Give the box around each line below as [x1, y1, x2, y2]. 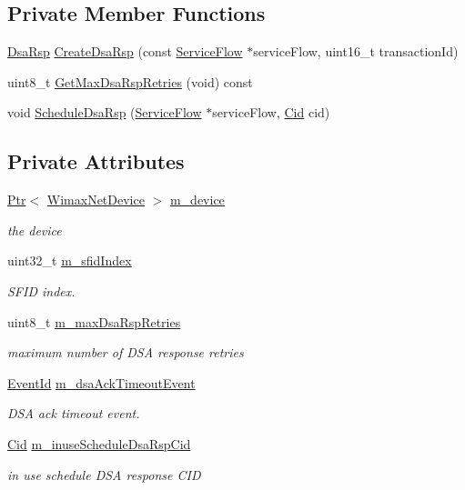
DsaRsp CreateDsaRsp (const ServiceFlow [7, 42, 243, 61]
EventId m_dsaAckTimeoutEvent [7, 373, 196, 392]
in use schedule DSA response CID [7, 465, 201, 484]
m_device [169, 190, 225, 209]
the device [7, 220, 62, 239]
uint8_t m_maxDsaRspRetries [7, 312, 181, 331]
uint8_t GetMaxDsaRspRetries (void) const [7, 72, 253, 91]
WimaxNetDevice [46, 190, 145, 209]
